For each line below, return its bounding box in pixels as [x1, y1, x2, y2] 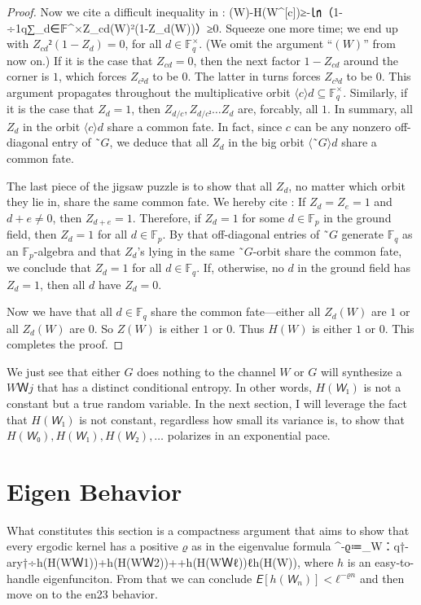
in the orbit [23, 117, 81, 134]
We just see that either [7, 362, 121, 379]
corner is [7, 68, 50, 85]
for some [242, 208, 285, 226]
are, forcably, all [237, 100, 318, 117]
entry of [52, 134, 91, 151]
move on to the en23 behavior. [7, 585, 158, 603]
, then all [40, 275, 86, 292]
